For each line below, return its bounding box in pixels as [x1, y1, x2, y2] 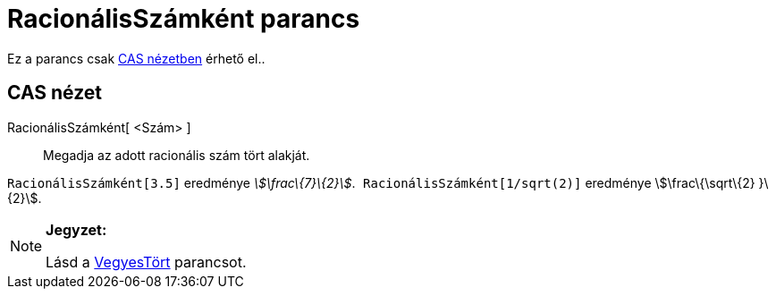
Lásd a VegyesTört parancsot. [46, 252, 247, 271]
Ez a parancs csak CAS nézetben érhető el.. [7, 50, 266, 66]
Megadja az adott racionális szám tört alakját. [43, 147, 310, 163]
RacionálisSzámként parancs [7, 4, 360, 34]
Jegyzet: [46, 220, 107, 239]
